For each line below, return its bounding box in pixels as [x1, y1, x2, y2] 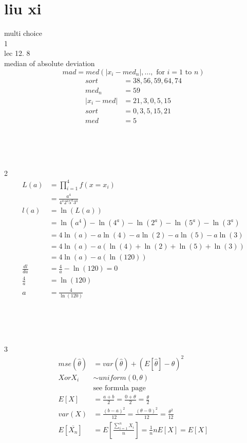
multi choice [4, 28, 42, 38]
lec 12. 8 [4, 48, 30, 58]
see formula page [93, 384, 146, 392]
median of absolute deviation [4, 57, 95, 68]
